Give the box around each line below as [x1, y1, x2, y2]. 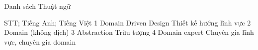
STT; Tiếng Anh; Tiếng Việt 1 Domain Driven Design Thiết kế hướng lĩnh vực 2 [4, 17, 251, 27]
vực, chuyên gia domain [4, 36, 76, 47]
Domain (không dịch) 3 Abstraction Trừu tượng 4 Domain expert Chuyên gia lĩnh [4, 27, 254, 37]
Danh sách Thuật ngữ [4, 1, 71, 11]
